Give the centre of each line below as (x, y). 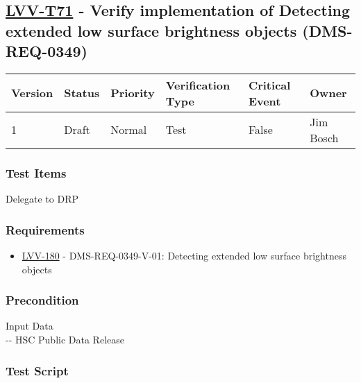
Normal (129, 130)
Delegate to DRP (42, 199)
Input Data (30, 326)
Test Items (36, 172)
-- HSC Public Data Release (65, 340)
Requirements (45, 229)
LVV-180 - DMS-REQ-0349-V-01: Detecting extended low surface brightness (184, 256)
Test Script (37, 370)
